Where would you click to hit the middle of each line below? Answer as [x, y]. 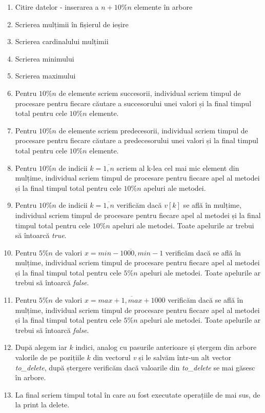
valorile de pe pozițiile [50, 357]
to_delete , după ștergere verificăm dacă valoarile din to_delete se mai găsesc [135, 367]
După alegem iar [41, 347]
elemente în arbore [163, 7]
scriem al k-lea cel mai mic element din [178, 168]
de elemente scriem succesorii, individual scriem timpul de [150, 93]
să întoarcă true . [41, 235]
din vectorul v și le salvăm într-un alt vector [162, 357]
